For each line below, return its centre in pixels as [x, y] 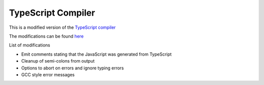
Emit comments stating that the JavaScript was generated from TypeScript [97, 54]
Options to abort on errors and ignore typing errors [73, 68]
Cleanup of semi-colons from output [58, 61]
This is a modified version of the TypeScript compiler [62, 27]
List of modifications [30, 45]
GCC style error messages [48, 74]
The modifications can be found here [46, 36]
